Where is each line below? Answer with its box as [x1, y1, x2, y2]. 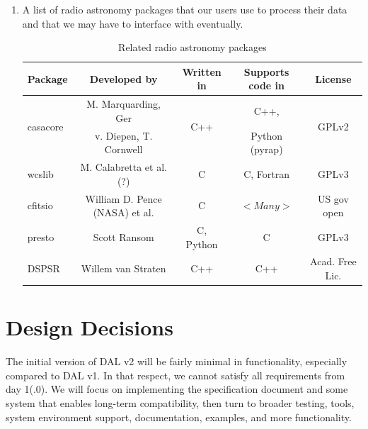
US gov [317, 191, 349, 206]
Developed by [89, 71, 158, 86]
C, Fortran [243, 166, 290, 181]
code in [248, 78, 284, 93]
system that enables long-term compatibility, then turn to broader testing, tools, [6, 396, 355, 410]
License [315, 71, 352, 86]
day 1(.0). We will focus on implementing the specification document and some [6, 381, 348, 396]
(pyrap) [250, 142, 283, 157]
